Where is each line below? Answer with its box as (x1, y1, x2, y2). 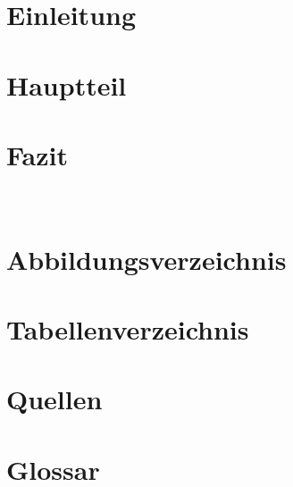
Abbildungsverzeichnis (6, 240, 287, 277)
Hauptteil (6, 66, 127, 103)
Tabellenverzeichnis (6, 311, 249, 348)
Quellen (6, 381, 103, 417)
